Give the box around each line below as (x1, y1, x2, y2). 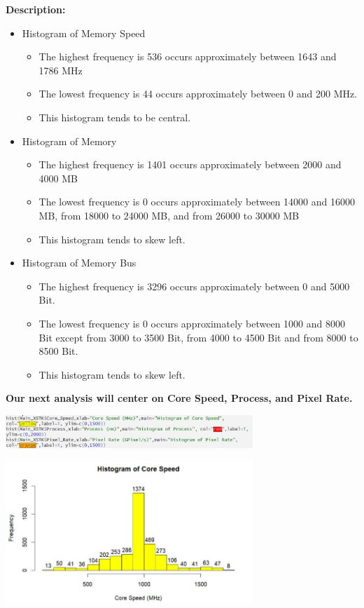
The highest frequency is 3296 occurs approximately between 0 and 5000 (38, 278, 350, 293)
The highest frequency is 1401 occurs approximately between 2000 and (38, 157, 342, 172)
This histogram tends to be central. (38, 109, 191, 124)
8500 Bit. (38, 344, 78, 358)
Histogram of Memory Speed (22, 25, 146, 40)
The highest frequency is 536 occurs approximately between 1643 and (38, 49, 337, 64)
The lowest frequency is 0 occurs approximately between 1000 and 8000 (38, 316, 346, 330)
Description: (6, 2, 66, 16)
